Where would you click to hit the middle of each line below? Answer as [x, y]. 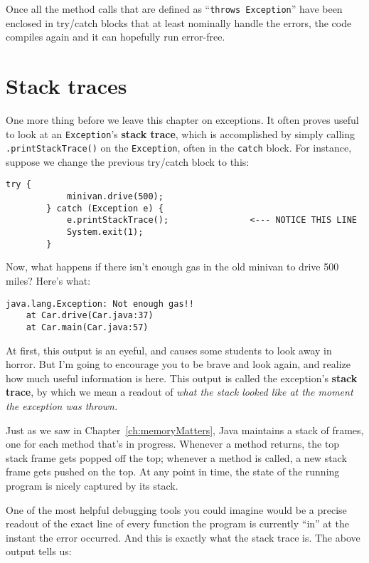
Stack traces [66, 86]
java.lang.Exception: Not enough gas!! [100, 304]
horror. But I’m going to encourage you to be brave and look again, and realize [178, 364]
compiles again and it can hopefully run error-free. [116, 37]
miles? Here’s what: [48, 280]
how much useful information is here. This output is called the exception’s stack [182, 378]
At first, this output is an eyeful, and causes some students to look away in [169, 350]
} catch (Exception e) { [105, 208]
